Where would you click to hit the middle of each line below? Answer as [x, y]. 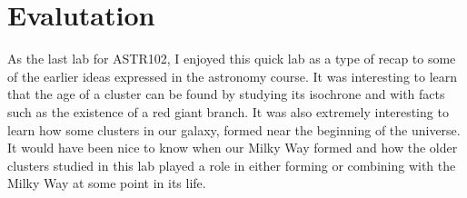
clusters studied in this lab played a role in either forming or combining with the [232, 165]
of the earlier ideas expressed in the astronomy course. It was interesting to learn [233, 76]
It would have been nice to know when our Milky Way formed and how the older [233, 148]
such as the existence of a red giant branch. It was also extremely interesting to [228, 111]
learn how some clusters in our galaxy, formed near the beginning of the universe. [234, 129]
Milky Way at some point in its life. [107, 183]
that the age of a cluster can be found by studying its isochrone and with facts [226, 94]
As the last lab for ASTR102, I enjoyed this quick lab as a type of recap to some [232, 59]
